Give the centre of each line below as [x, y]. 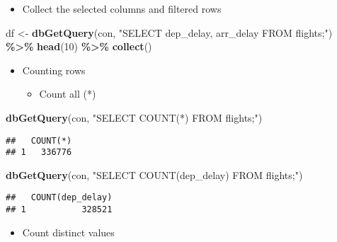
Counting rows [54, 70]
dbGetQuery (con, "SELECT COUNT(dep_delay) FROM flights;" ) [154, 174]
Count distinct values [68, 232]
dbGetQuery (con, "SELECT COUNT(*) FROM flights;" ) [134, 117]
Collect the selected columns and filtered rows [122, 8]
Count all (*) [68, 94]
